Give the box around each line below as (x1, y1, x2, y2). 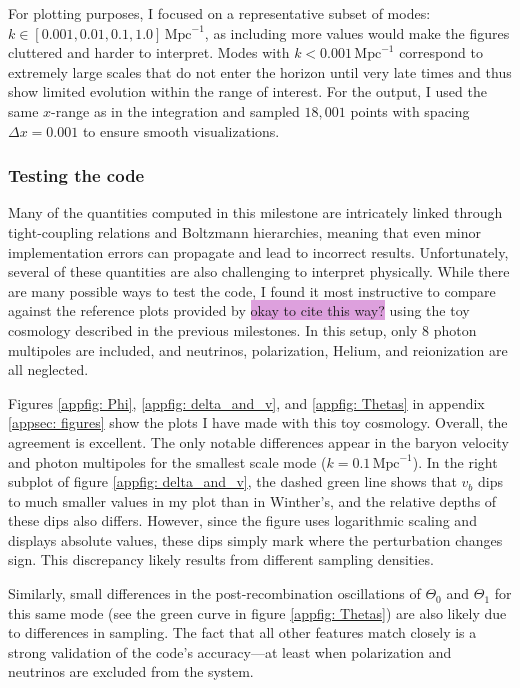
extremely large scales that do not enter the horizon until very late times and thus (8, 61, 512, 82)
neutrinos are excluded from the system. (8, 661, 254, 682)
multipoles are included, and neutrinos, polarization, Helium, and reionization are (8, 339, 508, 360)
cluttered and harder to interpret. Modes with (8, 42, 290, 63)
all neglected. (8, 359, 89, 380)
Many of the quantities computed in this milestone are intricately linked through (8, 202, 503, 223)
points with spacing (350, 100, 470, 121)
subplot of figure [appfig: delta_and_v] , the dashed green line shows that (8, 471, 457, 492)
